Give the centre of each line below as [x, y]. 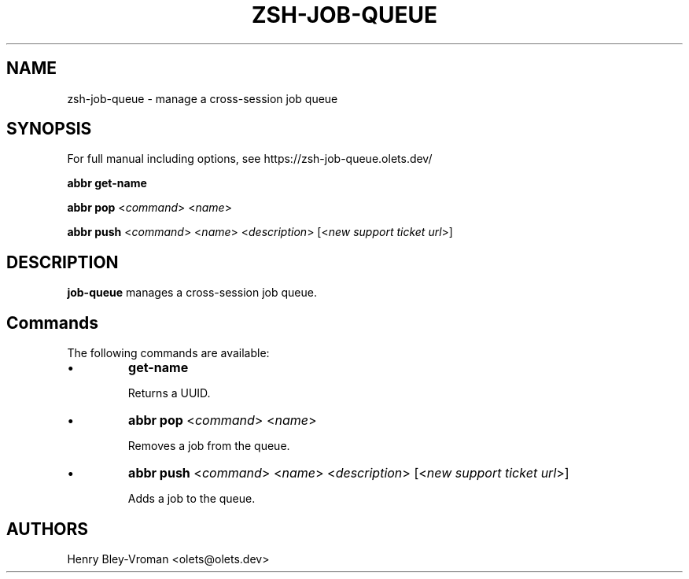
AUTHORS [48, 529]
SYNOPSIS [49, 129]
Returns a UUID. [169, 393]
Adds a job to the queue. [192, 499]
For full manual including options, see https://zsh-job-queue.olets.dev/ [250, 159]
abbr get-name [107, 183]
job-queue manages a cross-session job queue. [192, 293]
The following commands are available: [168, 353]
